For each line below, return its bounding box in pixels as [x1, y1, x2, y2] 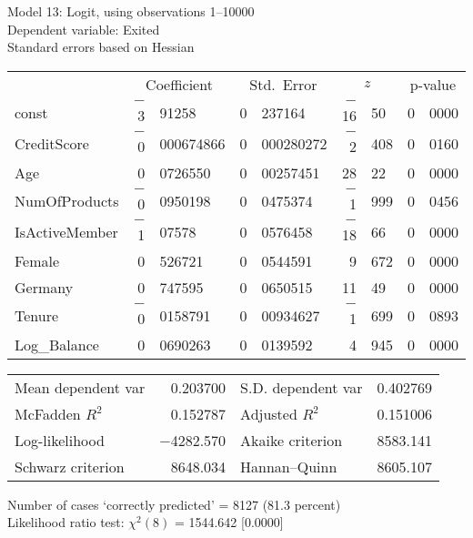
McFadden [15, 402, 81, 424]
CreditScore [15, 133, 89, 155]
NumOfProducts [15, 190, 119, 212]
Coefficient [146, 73, 213, 95]
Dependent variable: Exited [7, 19, 160, 38]
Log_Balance [15, 333, 99, 355]
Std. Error [249, 73, 317, 95]
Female [15, 249, 60, 271]
